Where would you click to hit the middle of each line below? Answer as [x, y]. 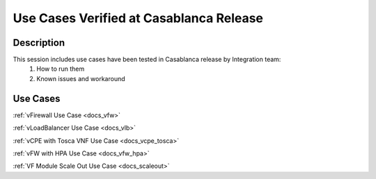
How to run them [61, 69]
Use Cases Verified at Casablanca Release [138, 18]
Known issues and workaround [81, 78]
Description [39, 43]
